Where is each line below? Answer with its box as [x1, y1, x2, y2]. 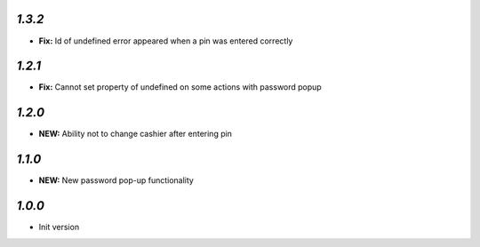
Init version [38, 222, 80, 233]
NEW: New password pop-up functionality [38, 175, 195, 186]
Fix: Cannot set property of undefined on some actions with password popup [38, 82, 322, 92]
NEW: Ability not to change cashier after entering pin [38, 129, 233, 139]
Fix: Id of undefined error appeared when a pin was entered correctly [38, 36, 293, 46]
